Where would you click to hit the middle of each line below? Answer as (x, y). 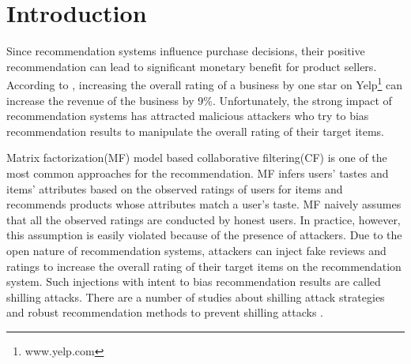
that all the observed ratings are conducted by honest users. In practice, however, (204, 219)
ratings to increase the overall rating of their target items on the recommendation (204, 266)
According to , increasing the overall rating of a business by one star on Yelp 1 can (205, 83)
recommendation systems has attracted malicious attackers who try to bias (188, 116)
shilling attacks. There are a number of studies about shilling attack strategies (196, 296)
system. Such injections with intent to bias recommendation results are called (194, 281)
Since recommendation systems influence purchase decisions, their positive (186, 51)
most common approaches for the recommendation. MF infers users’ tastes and (198, 173)
